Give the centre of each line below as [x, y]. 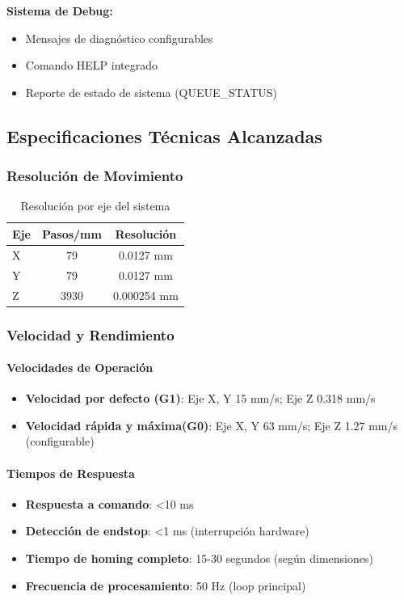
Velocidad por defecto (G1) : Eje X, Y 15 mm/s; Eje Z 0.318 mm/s [200, 398]
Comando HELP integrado [91, 65]
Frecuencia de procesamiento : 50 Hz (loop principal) [166, 585]
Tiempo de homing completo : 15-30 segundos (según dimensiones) [199, 558]
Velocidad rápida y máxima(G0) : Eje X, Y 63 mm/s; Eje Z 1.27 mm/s [212, 425]
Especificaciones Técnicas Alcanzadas [164, 135]
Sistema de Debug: [60, 11]
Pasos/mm [72, 233]
